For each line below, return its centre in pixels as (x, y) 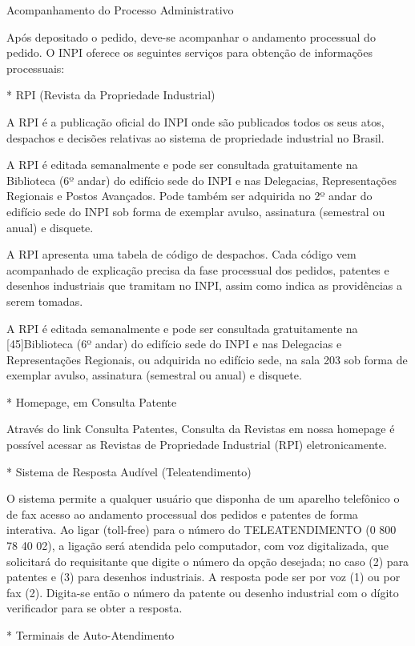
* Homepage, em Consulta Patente (92, 401)
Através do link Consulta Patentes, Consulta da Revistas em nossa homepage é (201, 429)
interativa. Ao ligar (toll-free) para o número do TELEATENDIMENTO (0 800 (201, 530)
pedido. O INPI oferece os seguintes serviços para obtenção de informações (189, 52)
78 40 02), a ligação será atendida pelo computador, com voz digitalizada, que (197, 546)
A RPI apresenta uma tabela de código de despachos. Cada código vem (181, 254)
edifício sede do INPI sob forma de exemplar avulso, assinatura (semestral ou (196, 211)
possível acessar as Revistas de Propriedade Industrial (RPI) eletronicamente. (197, 445)
